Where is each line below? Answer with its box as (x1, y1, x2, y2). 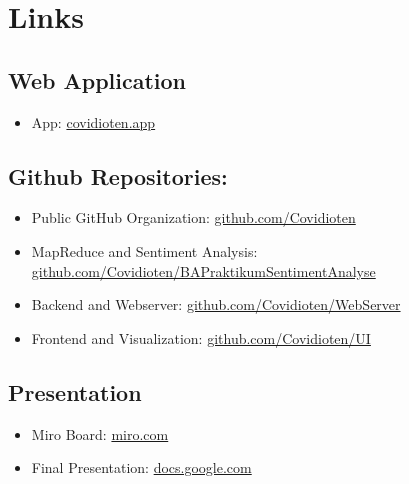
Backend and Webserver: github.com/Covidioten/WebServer (31, 294, 401, 315)
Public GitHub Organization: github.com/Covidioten (31, 207, 356, 228)
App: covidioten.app (31, 111, 156, 132)
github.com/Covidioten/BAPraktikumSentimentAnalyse (31, 260, 376, 281)
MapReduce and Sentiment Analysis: (31, 240, 258, 261)
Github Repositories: (8, 160, 228, 191)
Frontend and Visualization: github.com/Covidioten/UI (31, 327, 371, 348)
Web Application (8, 64, 187, 95)
